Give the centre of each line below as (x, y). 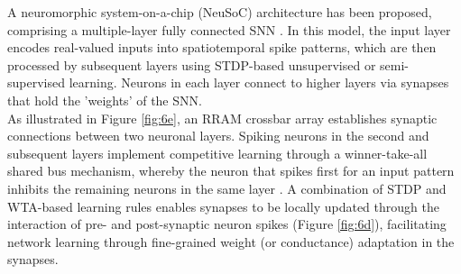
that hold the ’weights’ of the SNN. (105, 100)
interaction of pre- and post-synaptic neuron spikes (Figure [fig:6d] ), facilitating (227, 224)
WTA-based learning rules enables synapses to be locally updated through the (223, 206)
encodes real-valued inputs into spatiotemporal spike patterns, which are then (222, 47)
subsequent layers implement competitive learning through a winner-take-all (217, 153)
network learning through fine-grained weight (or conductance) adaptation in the (231, 241)
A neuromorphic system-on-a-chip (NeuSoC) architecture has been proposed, (220, 12)
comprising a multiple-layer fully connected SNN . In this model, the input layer (229, 29)
